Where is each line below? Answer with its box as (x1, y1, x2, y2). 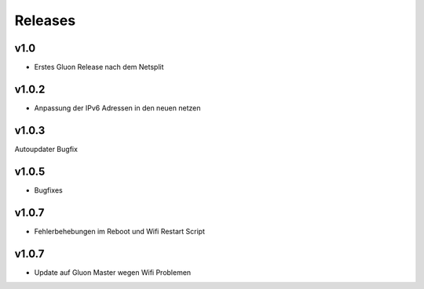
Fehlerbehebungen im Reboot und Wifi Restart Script (34, 226, 206, 236)
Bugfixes (34, 185, 63, 195)
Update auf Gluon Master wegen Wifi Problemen (34, 267, 192, 277)
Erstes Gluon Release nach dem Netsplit (34, 63, 164, 72)
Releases (14, 12, 76, 29)
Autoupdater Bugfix (14, 144, 79, 154)
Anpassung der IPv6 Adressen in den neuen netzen (34, 103, 201, 113)
